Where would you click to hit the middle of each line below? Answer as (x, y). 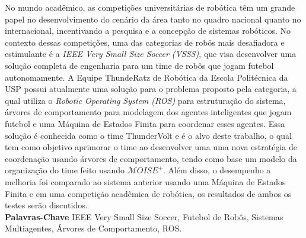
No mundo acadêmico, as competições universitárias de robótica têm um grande (150, 7)
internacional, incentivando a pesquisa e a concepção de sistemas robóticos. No (148, 31)
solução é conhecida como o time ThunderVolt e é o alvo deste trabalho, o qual (148, 135)
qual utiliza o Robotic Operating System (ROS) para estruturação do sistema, (145, 100)
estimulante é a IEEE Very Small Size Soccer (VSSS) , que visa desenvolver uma (151, 54)
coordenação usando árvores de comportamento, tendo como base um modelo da (151, 158)
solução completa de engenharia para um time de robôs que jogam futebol (139, 65)
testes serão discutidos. (46, 205)
